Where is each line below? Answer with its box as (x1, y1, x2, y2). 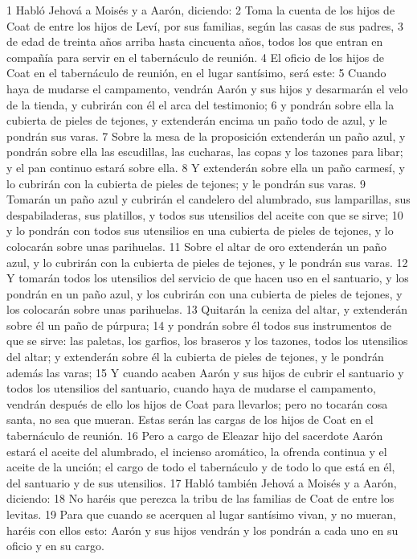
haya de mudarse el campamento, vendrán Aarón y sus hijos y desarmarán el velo (6, 80, 408, 97)
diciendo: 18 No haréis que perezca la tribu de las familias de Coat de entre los (6, 490, 395, 507)
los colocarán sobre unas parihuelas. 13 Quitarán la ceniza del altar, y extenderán (6, 301, 408, 318)
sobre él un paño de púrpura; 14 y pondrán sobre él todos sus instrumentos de (6, 316, 392, 333)
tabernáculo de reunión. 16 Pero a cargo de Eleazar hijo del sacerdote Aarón (6, 427, 383, 444)
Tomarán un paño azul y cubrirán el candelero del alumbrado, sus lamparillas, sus (6, 191, 411, 208)
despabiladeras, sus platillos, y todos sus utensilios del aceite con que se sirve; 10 (6, 206, 403, 223)
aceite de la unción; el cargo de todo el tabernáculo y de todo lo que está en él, (6, 458, 395, 475)
